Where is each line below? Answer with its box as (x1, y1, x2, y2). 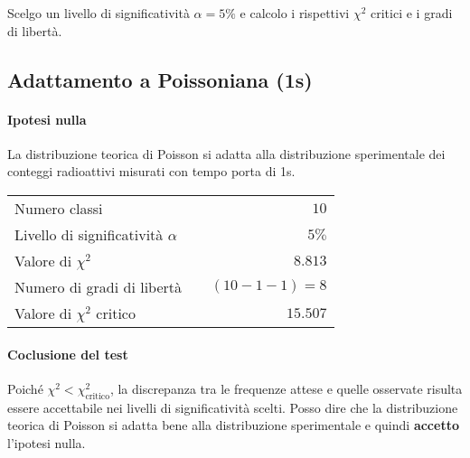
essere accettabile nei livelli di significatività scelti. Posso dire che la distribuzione (7, 397, 458, 416)
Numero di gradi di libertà (14, 276, 183, 297)
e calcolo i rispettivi (240, 4, 350, 22)
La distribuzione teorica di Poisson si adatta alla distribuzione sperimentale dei (7, 144, 446, 163)
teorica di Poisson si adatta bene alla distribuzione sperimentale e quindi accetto (7, 416, 459, 435)
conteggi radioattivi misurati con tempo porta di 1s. (7, 162, 296, 181)
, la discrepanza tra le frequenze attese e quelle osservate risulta (109, 379, 463, 397)
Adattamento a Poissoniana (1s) (7, 65, 313, 93)
